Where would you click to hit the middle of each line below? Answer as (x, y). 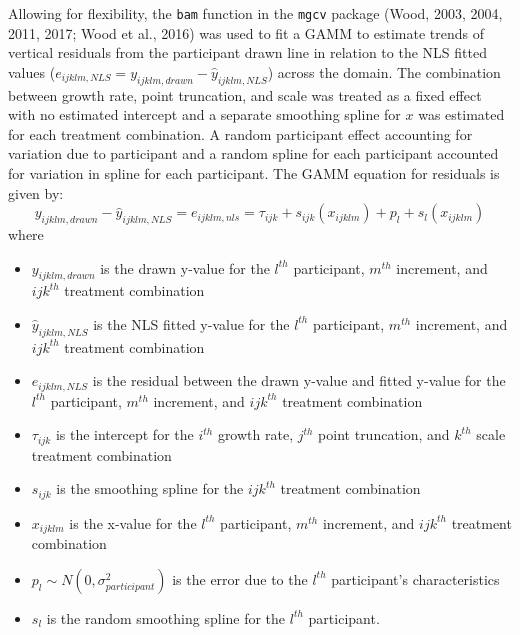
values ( (32, 71)
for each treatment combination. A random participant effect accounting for (240, 133)
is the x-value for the (133, 522)
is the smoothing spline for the (150, 488)
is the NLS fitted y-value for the (191, 323)
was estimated (461, 114)
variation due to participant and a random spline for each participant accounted (253, 153)
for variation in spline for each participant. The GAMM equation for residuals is (254, 173)
